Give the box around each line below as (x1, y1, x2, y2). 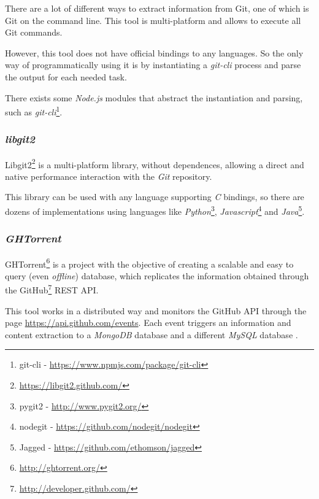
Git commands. (5, 26, 63, 39)
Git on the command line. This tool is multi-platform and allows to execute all (5, 14, 301, 26)
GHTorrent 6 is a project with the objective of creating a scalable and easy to (5, 255, 294, 270)
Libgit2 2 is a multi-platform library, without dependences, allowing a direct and (5, 156, 304, 171)
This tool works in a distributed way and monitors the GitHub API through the (5, 304, 307, 317)
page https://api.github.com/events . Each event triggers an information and (5, 316, 291, 329)
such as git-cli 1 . (5, 104, 63, 118)
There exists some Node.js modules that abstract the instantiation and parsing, (5, 91, 303, 104)
